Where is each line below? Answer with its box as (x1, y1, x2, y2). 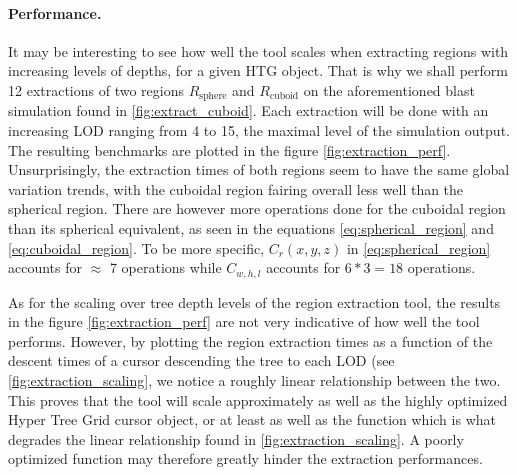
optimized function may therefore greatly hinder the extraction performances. (8, 448, 483, 469)
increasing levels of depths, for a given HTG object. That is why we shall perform (8, 60, 508, 81)
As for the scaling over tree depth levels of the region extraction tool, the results (8, 291, 501, 312)
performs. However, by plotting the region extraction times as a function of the (8, 330, 493, 351)
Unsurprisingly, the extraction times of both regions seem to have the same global (8, 159, 510, 180)
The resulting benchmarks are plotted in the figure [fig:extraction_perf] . (8, 139, 451, 160)
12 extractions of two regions (8, 79, 184, 100)
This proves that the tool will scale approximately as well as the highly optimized (8, 389, 508, 410)
